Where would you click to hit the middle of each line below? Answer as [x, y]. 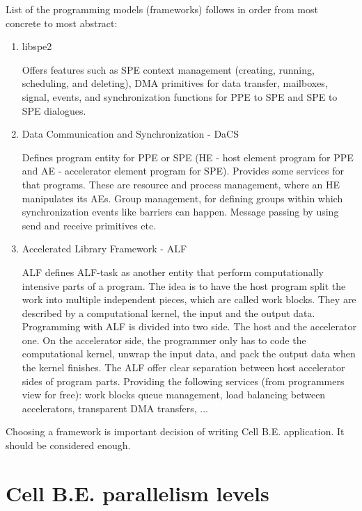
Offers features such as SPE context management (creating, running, [168, 69]
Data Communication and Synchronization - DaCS [130, 134]
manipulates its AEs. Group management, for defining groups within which [182, 198]
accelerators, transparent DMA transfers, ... [115, 408]
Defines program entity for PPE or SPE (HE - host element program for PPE [188, 157]
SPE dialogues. [54, 110]
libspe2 [37, 46]
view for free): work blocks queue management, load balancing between [174, 395]
